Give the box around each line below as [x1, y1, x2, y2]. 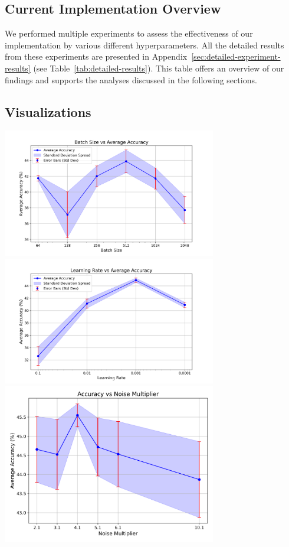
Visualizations [5, 102, 91, 121]
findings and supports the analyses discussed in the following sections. [5, 73, 257, 86]
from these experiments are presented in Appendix [5, 50, 188, 63]
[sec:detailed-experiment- [191, 50, 281, 63]
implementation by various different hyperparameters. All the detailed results [5, 38, 284, 51]
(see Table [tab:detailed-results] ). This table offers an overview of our [33, 61, 284, 74]
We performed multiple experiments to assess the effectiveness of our [5, 27, 253, 40]
